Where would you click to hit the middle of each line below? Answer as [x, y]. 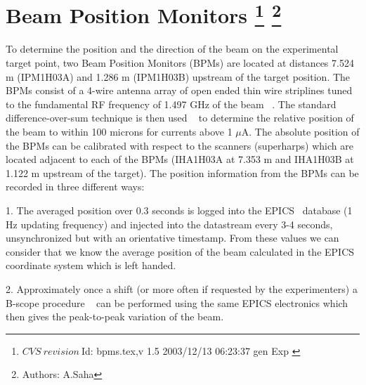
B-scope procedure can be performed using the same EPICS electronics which [177, 302]
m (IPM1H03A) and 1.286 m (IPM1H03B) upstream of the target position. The [178, 76]
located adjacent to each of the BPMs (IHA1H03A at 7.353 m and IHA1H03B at [180, 159]
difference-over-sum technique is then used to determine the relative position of [180, 118]
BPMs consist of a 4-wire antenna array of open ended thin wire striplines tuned [179, 90]
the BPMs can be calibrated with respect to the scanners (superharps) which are [179, 145]
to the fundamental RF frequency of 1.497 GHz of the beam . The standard [171, 104]
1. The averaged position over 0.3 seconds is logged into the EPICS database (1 [179, 210]
